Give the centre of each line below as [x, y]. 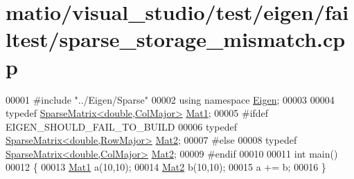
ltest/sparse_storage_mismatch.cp [176, 39]
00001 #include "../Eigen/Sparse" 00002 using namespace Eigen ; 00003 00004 [170, 99]
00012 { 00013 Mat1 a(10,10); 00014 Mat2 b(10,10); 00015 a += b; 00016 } [166, 167]
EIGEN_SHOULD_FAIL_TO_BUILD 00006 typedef [121, 126]
